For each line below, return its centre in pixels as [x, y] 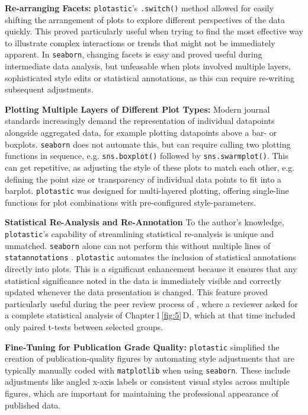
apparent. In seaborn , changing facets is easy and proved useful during [134, 54]
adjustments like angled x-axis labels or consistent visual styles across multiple [147, 382]
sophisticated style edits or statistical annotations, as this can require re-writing [150, 77]
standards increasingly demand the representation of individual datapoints [140, 121]
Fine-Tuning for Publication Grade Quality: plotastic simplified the [142, 347]
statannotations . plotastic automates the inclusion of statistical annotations [150, 257]
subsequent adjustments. [49, 89]
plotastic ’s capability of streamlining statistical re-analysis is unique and [139, 234]
